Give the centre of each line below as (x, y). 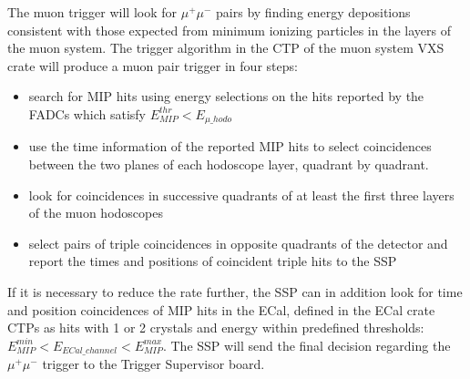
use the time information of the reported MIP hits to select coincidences (230, 146)
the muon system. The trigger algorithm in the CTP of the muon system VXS (226, 48)
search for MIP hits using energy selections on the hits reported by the (226, 96)
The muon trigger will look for (92, 12)
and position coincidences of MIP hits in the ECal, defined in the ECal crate (221, 309)
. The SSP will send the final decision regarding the (307, 345)
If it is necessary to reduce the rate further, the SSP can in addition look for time (235, 291)
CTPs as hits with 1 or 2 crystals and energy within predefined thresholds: (216, 328)
